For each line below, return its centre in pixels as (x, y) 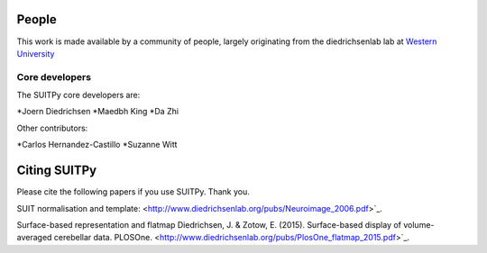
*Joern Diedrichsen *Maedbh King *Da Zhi (98, 112)
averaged (34, 238)
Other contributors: (52, 128)
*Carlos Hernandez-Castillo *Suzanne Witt (97, 145)
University (36, 53)
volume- (418, 224)
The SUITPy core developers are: (78, 95)
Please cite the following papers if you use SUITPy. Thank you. (133, 192)
